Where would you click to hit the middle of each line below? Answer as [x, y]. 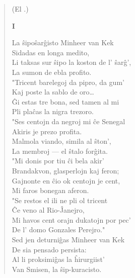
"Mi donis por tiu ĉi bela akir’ [58, 161]
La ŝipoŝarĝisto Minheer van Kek [63, 42]
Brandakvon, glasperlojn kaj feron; [65, 170]
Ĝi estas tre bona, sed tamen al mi [65, 101]
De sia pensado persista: [49, 249]
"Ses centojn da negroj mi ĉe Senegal [69, 121]
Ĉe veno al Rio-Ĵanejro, [48, 210]
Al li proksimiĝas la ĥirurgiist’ [58, 259]
